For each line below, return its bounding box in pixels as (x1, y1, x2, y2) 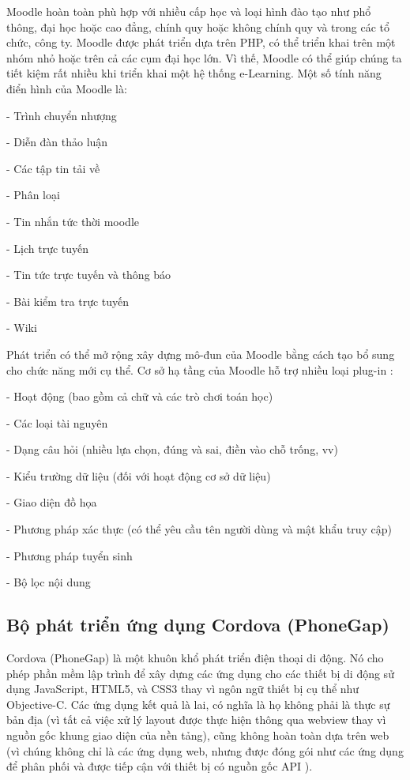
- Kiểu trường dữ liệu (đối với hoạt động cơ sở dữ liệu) (6, 467, 271, 484)
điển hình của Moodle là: (6, 80, 127, 96)
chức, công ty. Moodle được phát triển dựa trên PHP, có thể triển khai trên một (6, 34, 396, 51)
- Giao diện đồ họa (6, 494, 97, 511)
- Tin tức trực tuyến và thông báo (6, 266, 171, 283)
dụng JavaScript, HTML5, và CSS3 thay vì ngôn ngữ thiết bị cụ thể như (6, 680, 359, 697)
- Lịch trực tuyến (6, 239, 89, 256)
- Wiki (6, 319, 37, 336)
